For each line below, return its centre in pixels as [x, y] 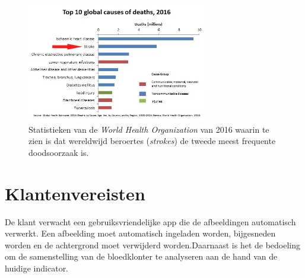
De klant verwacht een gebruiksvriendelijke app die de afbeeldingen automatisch [150, 221]
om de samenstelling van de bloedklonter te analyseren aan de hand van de [141, 256]
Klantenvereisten [75, 193]
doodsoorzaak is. [59, 152]
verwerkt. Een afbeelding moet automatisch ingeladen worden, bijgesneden [140, 233]
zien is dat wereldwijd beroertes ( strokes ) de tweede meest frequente [152, 141]
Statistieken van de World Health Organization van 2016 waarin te [149, 129]
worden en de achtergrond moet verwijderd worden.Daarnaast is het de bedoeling [153, 245]
